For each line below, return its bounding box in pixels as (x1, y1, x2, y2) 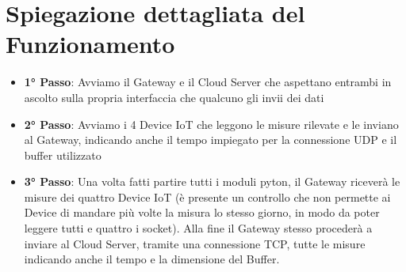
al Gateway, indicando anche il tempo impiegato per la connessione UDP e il (24, 131, 397, 148)
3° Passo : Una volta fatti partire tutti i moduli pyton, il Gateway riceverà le (24, 173, 400, 190)
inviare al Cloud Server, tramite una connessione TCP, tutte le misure (24, 235, 366, 251)
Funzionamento (6, 28, 175, 60)
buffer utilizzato (24, 146, 101, 163)
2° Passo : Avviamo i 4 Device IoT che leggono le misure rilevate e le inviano (24, 115, 399, 132)
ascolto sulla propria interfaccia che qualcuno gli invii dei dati (24, 89, 324, 105)
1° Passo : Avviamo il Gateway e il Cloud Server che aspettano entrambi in (24, 74, 392, 90)
